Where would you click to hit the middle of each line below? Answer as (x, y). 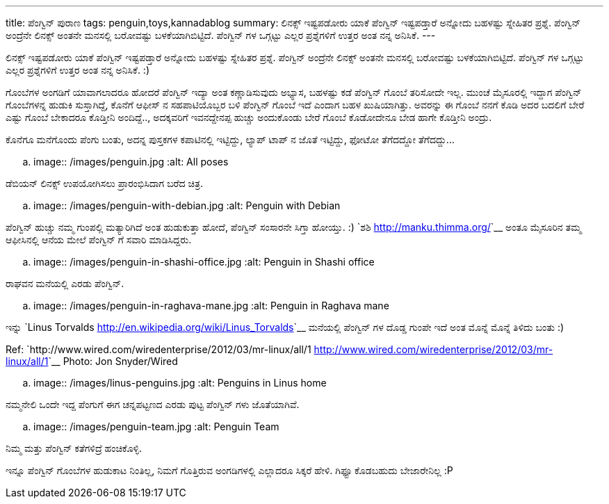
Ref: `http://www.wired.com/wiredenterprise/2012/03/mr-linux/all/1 (159, 349)
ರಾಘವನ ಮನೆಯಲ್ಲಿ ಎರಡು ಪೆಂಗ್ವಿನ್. (65, 283)
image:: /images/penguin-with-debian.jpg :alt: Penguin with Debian (187, 205)
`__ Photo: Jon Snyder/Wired (113, 361)
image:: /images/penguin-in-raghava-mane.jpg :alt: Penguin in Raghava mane (211, 306)
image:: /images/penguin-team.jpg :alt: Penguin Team (156, 426)
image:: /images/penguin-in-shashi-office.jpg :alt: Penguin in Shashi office (204, 262)
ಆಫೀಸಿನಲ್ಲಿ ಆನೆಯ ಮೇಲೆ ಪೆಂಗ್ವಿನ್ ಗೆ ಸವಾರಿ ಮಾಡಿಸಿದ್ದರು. (99, 239)
